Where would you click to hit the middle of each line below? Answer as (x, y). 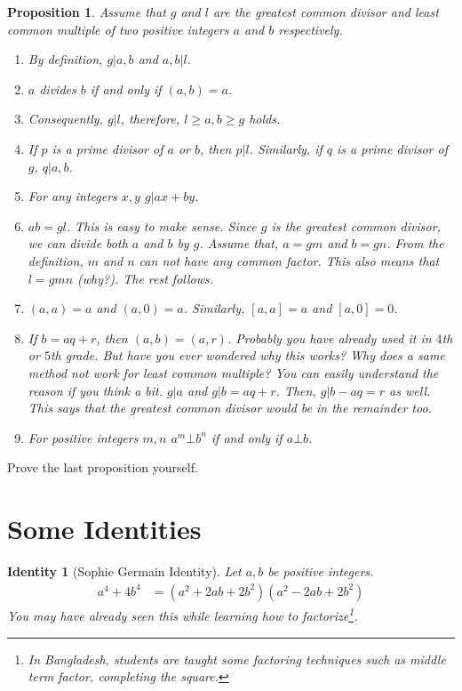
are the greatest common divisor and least (326, 12)
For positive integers (83, 437)
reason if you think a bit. (95, 390)
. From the (415, 243)
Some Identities (104, 529)
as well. (410, 390)
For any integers (72, 196)
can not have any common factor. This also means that (289, 260)
